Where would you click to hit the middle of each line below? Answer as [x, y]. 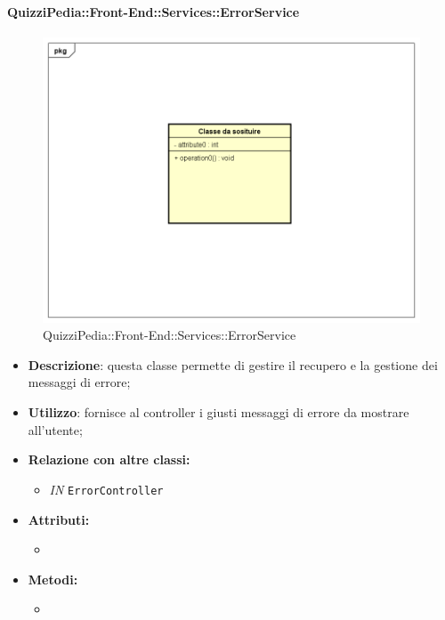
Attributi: [59, 519]
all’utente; [55, 429]
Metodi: [53, 579]
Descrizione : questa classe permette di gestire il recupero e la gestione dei [233, 364]
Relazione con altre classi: [109, 459]
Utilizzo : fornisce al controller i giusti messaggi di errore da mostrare [218, 412]
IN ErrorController [106, 489]
